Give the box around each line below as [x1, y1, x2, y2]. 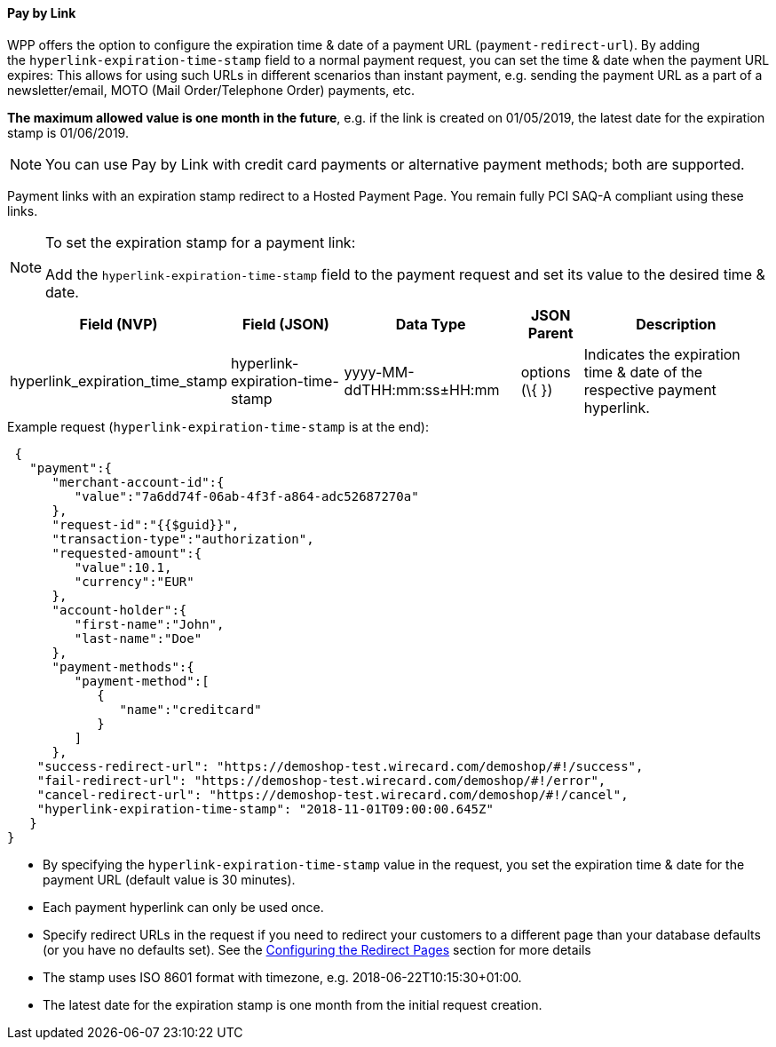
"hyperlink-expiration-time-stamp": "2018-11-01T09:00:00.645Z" [36, 801, 494, 816]
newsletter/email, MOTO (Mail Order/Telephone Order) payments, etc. [7, 82, 415, 98]
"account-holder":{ [51, 602, 187, 617]
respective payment [583, 380, 717, 399]
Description [636, 314, 717, 333]
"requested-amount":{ [51, 545, 202, 560]
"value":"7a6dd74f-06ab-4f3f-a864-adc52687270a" [74, 488, 419, 504]
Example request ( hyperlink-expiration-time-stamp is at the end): [7, 418, 429, 434]
